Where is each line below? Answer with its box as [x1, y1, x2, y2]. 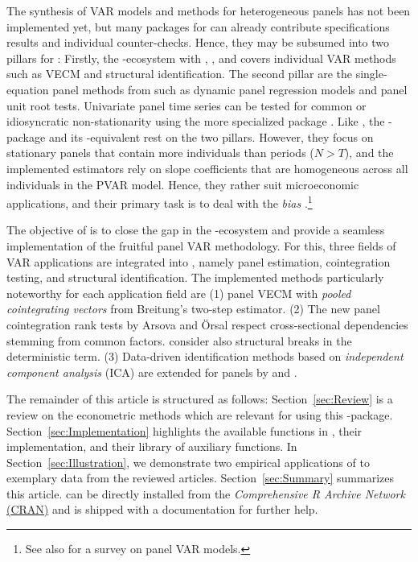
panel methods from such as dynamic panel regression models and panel [52, 81, 408, 97]
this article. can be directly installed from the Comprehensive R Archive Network [6, 485, 405, 502]
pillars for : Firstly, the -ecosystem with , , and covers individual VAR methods [6, 49, 396, 66]
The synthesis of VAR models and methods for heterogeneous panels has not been [6, 2, 411, 19]
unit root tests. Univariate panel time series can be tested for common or [6, 97, 367, 114]
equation [6, 81, 49, 97]
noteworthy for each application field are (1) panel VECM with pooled [6, 284, 351, 301]
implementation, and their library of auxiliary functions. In [6, 438, 297, 455]
